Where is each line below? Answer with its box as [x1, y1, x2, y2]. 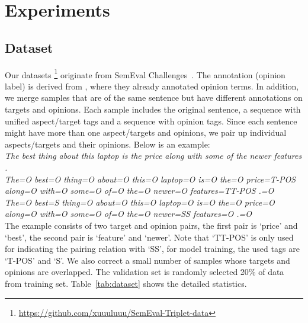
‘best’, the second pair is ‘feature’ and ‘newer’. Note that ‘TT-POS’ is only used [5, 231, 294, 243]
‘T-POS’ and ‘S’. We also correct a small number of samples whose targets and [5, 254, 290, 266]
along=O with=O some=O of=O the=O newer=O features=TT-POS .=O [5, 184, 274, 197]
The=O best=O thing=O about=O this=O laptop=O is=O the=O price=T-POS [5, 172, 296, 185]
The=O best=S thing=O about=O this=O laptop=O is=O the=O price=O [5, 196, 275, 208]
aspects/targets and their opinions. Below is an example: [5, 137, 210, 150]
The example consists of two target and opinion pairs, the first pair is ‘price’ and [5, 219, 298, 231]
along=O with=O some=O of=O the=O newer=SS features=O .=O [5, 207, 252, 220]
